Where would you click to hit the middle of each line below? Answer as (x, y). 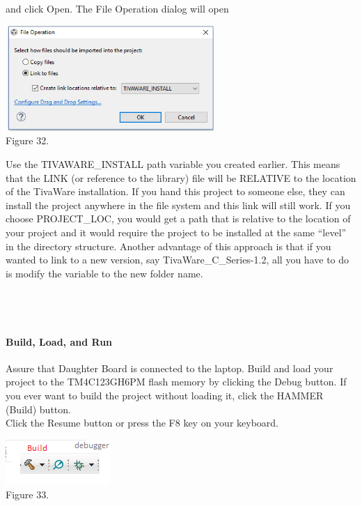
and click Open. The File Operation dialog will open (117, 8)
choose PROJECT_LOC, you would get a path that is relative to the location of (178, 219)
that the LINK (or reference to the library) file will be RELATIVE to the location (181, 177)
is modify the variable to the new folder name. (104, 273)
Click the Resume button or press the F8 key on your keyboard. (142, 423)
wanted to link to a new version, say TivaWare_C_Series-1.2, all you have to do (178, 260)
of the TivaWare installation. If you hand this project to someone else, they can (175, 191)
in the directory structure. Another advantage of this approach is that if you (168, 246)
